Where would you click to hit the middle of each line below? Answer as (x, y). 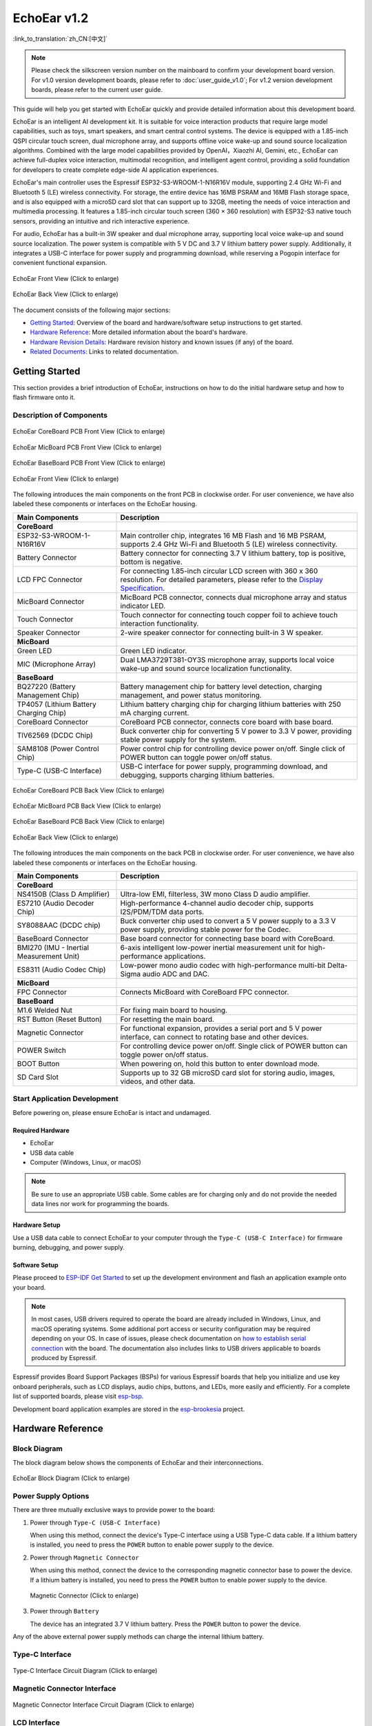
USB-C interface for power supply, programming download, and (224, 766)
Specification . (143, 588)
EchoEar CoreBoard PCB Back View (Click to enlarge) (89, 790)
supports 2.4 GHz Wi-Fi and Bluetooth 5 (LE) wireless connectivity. (229, 544)
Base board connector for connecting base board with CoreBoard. (228, 939)
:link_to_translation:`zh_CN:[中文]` (60, 39)
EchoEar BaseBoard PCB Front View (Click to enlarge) (89, 463)
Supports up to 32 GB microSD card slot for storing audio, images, (228, 1073)
